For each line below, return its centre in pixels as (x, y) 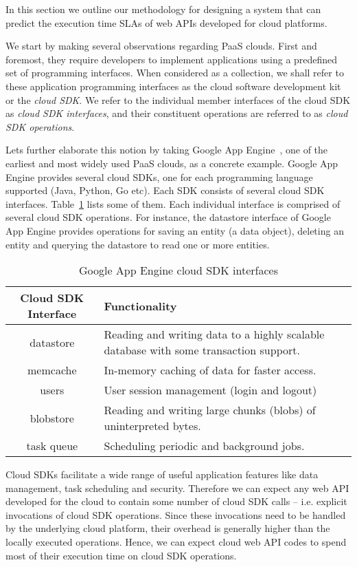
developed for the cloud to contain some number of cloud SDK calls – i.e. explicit (176, 501)
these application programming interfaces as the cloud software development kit (173, 86)
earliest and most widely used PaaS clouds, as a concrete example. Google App (172, 163)
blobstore (52, 418)
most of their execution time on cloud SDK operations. (121, 555)
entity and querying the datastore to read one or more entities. (138, 244)
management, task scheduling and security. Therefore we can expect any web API (177, 488)
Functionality (140, 306)
